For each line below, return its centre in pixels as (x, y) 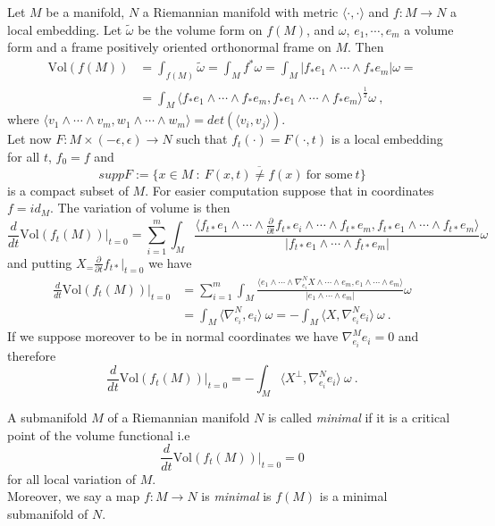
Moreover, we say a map (74, 496)
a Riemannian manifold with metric (240, 12)
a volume (429, 29)
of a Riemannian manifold (179, 417)
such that (202, 139)
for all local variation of (71, 478)
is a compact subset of (68, 190)
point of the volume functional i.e (99, 434)
